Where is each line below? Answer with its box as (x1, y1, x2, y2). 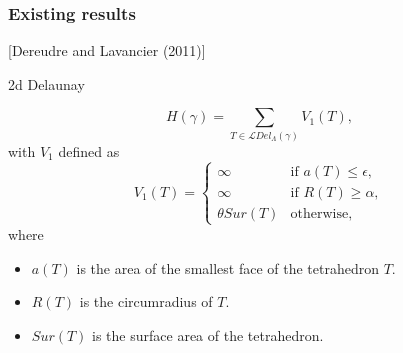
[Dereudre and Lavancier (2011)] (8, 40, 206, 61)
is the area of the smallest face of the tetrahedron (76, 257, 380, 278)
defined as (58, 140, 120, 161)
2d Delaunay (8, 73, 85, 94)
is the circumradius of (79, 291, 213, 312)
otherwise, (290, 206, 353, 221)
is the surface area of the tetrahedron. (92, 324, 324, 345)
